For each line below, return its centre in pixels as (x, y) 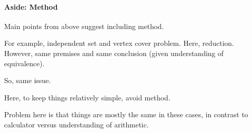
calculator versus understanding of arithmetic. (76, 124)
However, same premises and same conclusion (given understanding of (114, 53)
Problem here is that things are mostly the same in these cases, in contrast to (126, 114)
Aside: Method (31, 6)
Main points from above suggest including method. (84, 26)
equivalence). (24, 63)
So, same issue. (28, 80)
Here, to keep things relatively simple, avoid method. (87, 97)
